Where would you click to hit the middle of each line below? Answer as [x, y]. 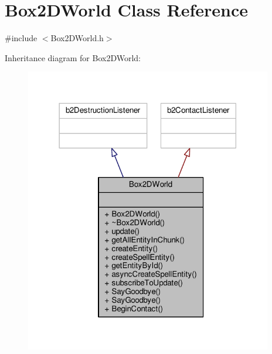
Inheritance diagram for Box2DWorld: [73, 57]
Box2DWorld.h [77, 38]
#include [21, 38]
